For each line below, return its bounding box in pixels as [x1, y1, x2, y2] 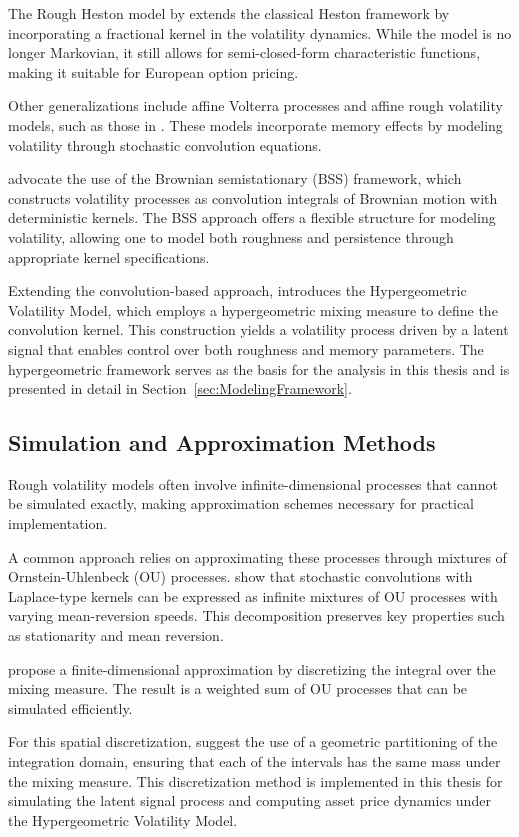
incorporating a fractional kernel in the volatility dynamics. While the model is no [8, 22, 512, 43]
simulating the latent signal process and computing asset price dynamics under [8, 790, 491, 811]
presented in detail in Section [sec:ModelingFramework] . [8, 378, 352, 399]
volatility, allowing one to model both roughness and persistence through [8, 226, 454, 247]
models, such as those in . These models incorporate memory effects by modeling [8, 114, 503, 135]
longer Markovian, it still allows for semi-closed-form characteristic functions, [8, 42, 481, 63]
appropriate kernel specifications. [8, 246, 210, 267]
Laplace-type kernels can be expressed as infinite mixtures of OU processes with [8, 585, 498, 606]
